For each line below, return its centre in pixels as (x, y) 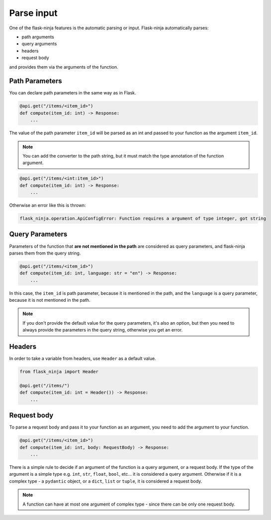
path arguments (38, 37)
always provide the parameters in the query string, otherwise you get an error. (103, 330)
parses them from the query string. (45, 253)
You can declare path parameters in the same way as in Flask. (73, 93)
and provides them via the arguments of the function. (64, 67)
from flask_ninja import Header (59, 372)
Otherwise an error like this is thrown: (48, 205)
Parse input (33, 13)
